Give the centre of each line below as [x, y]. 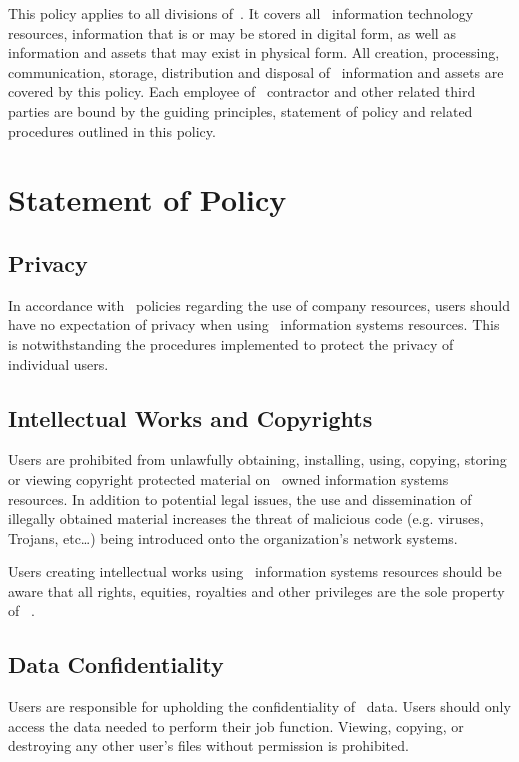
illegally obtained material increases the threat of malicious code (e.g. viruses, [246, 518]
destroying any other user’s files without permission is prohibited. [208, 745]
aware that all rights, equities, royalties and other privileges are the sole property [256, 590]
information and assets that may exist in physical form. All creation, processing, [254, 52]
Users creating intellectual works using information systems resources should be [255, 571]
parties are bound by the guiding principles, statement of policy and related [240, 110]
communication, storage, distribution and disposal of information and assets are [256, 71]
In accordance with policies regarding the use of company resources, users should [259, 304]
